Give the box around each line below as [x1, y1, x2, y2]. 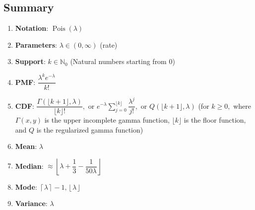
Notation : [15, 23, 49, 33]
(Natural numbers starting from [70, 56, 167, 67]
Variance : [15, 198, 48, 209]
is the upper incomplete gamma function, [44, 115, 170, 125]
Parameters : [15, 39, 57, 50]
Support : [15, 56, 46, 67]
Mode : [15, 181, 37, 192]
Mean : [15, 141, 37, 151]
